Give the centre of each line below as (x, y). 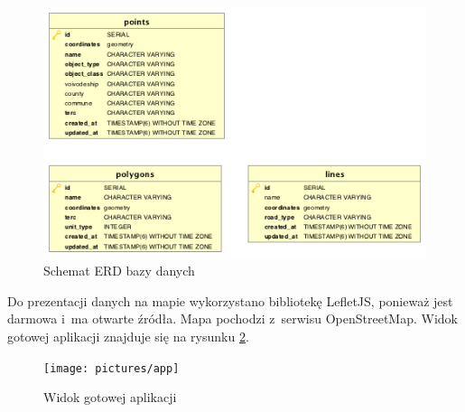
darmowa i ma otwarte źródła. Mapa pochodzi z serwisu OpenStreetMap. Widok (232, 318)
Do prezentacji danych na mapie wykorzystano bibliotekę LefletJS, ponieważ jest (230, 300)
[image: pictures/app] (112, 368)
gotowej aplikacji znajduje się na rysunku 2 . (128, 337)
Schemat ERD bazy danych (119, 271)
